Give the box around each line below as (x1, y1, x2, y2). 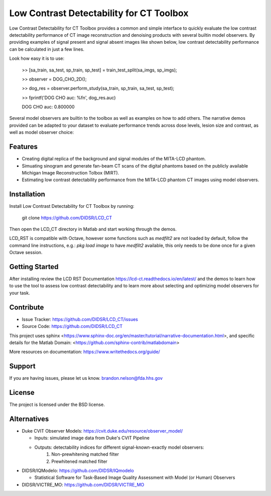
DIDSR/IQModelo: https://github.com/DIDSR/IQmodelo (22, 468, 134, 473)
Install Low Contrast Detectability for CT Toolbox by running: (9, 203, 134, 209)
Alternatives (9, 415, 49, 423)
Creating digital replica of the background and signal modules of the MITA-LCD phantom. (22, 156, 206, 162)
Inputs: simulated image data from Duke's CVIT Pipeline (34, 435, 150, 441)
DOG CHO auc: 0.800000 (22, 104, 75, 110)
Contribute (9, 303, 44, 311)
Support (9, 362, 36, 371)
